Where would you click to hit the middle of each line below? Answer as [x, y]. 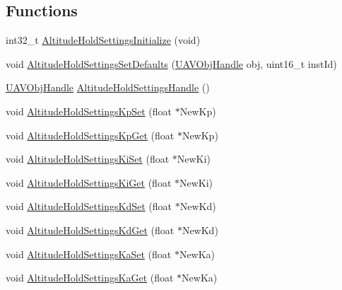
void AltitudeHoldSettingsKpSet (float [89, 111]
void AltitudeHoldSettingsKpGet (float [90, 135]
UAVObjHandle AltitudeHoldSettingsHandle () [108, 87]
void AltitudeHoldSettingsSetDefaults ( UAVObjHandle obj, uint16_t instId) [171, 63]
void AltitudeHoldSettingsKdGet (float [90, 230]
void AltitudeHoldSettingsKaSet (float [89, 254]
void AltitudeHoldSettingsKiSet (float [88, 159]
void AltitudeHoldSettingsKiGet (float [89, 182]
